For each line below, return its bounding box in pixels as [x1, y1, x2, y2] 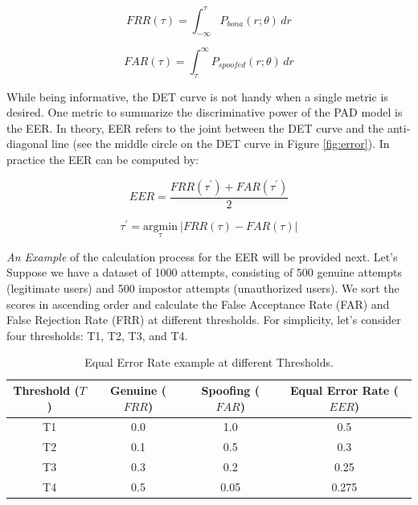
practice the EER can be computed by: [6, 150, 199, 167]
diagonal [6, 135, 48, 152]
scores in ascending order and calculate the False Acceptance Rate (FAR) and [6, 295, 390, 312]
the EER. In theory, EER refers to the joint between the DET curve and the [6, 119, 384, 136]
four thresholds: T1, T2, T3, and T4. [6, 326, 188, 343]
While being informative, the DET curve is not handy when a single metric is [6, 88, 388, 105]
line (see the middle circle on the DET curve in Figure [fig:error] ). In [51, 135, 390, 152]
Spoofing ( [201, 382, 260, 399]
